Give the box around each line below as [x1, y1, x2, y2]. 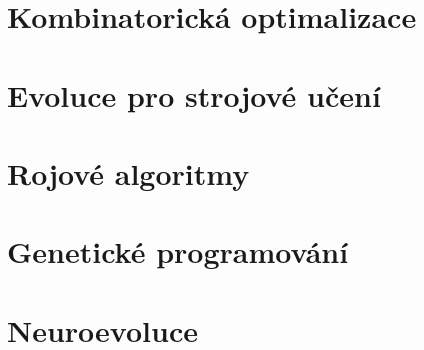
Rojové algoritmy [7, 152, 250, 193]
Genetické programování [7, 231, 349, 272]
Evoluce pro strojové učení [7, 74, 381, 115]
